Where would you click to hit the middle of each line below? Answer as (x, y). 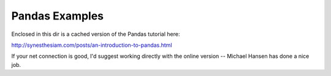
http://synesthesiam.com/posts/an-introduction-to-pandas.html (92, 45)
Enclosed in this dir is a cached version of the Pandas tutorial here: (96, 34)
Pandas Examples (58, 16)
